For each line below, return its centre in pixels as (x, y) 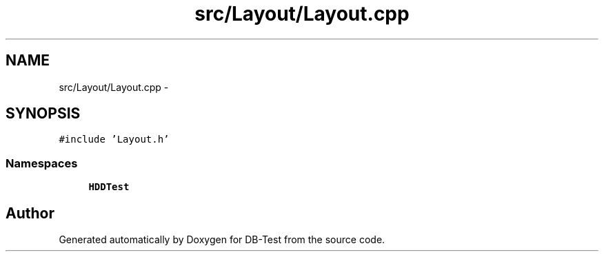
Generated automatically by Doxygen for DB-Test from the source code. (222, 240)
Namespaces (42, 163)
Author (30, 213)
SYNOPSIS (43, 114)
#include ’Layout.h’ (114, 140)
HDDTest (109, 187)
